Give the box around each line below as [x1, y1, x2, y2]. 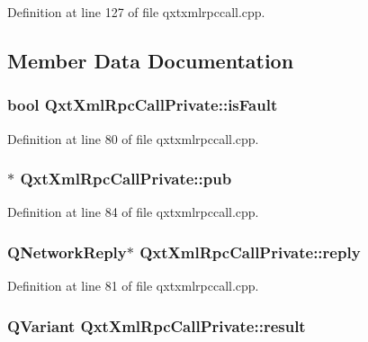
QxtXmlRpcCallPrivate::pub [20, 167, 232, 190]
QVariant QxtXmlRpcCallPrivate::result [7, 314, 306, 337]
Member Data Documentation [7, 46, 294, 74]
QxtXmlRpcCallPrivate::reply [139, 240, 361, 263]
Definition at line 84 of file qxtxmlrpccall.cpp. [7, 202, 259, 221]
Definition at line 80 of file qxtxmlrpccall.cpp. [7, 129, 259, 148]
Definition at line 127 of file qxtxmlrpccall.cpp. [7, 3, 265, 21]
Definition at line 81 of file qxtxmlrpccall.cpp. [7, 276, 259, 295]
